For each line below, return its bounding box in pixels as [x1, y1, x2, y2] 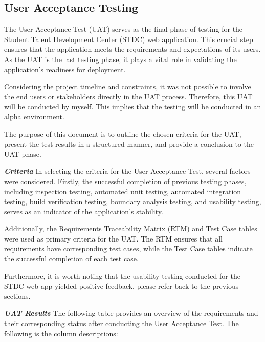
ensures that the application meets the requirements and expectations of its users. [4, 44, 261, 54]
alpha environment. [4, 111, 64, 122]
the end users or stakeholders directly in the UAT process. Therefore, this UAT [4, 91, 253, 102]
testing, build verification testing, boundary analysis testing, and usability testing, [4, 196, 261, 207]
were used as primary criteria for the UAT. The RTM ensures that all [4, 233, 223, 244]
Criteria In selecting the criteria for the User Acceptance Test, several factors [4, 166, 251, 176]
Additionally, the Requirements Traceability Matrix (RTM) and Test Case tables [4, 223, 257, 234]
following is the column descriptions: [4, 328, 118, 338]
